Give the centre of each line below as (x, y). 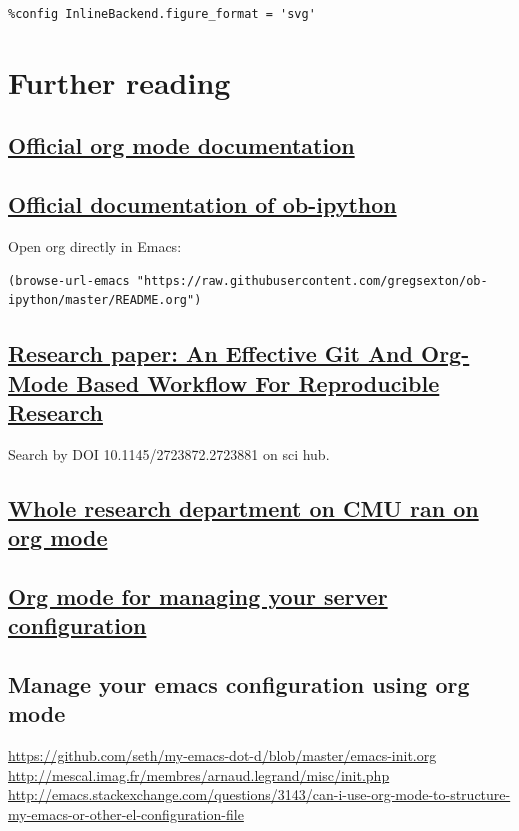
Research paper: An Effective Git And (210, 353)
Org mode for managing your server (198, 595)
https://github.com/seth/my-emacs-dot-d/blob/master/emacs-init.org (222, 755)
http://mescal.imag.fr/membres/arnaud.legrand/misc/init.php (199, 774)
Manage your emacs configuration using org (239, 684)
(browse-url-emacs (69, 280)
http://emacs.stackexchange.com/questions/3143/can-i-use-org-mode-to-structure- (259, 794)
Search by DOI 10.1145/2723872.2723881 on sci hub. (169, 453)
